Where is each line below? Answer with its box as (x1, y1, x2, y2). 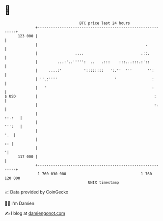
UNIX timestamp (88, 180, 119, 185)
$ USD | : (4, 94, 157, 99)
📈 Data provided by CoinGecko (4, 189, 69, 195)
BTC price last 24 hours (79, 21, 131, 26)
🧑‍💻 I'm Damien (4, 200, 35, 206)
